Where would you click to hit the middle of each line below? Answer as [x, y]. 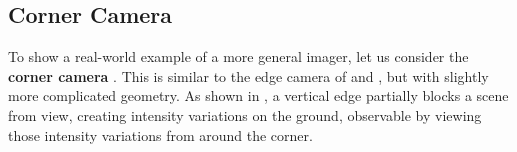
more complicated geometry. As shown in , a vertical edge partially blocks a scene [258, 95]
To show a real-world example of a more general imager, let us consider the [238, 56]
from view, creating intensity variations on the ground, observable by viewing [245, 114]
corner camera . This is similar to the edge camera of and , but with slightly [248, 75]
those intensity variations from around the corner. [160, 134]
